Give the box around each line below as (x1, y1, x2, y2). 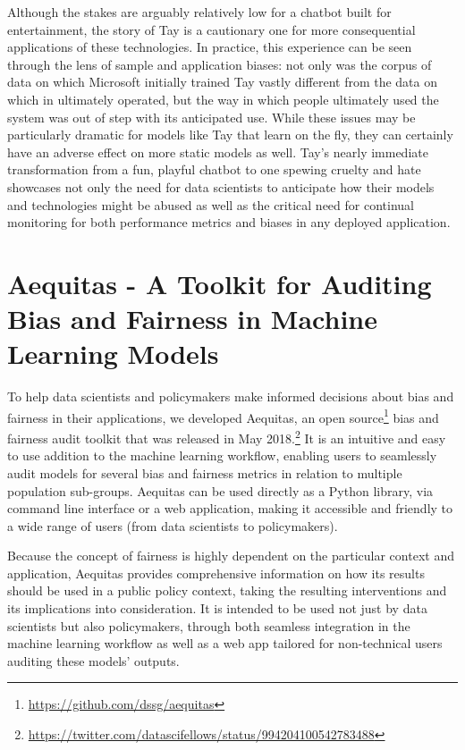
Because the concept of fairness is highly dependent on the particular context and (7, 546, 454, 565)
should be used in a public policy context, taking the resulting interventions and (7, 581, 447, 600)
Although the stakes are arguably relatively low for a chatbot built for (7, 3, 392, 21)
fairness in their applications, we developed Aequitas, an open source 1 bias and (7, 405, 439, 426)
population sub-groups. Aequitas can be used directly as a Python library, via (7, 481, 434, 500)
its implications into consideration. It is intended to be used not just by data (7, 599, 427, 618)
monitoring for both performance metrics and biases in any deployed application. (7, 213, 451, 232)
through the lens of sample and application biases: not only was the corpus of (7, 55, 432, 73)
